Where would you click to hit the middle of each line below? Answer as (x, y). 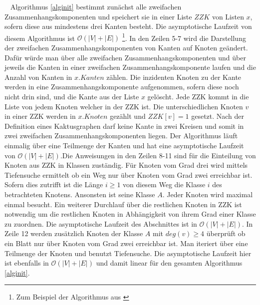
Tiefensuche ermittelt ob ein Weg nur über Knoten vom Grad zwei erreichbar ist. (129, 174)
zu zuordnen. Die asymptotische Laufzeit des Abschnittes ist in (101, 223)
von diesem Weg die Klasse (164, 184)
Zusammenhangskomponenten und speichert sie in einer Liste (98, 16)
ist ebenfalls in (27, 263)
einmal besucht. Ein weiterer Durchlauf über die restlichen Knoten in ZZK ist (123, 204)
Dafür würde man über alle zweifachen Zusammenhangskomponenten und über (125, 57)
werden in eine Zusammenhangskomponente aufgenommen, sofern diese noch (122, 87)
